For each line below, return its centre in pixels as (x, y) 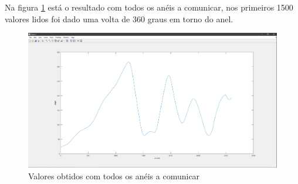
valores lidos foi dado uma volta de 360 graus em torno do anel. (119, 18)
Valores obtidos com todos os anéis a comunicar (114, 176)
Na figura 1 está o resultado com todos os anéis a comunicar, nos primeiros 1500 (149, 7)
